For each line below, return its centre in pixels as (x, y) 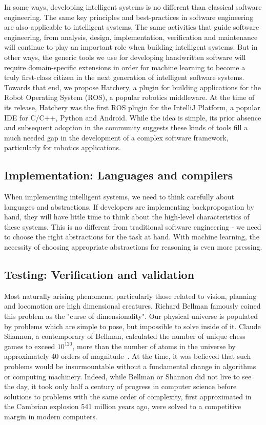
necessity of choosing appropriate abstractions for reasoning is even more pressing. (133, 247)
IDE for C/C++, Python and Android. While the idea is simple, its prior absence (133, 117)
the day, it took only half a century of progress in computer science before (120, 386)
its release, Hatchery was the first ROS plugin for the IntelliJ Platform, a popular (132, 107)
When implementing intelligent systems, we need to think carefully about (119, 197)
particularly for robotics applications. (63, 147)
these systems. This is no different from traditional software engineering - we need (133, 226)
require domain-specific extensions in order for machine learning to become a (125, 67)
